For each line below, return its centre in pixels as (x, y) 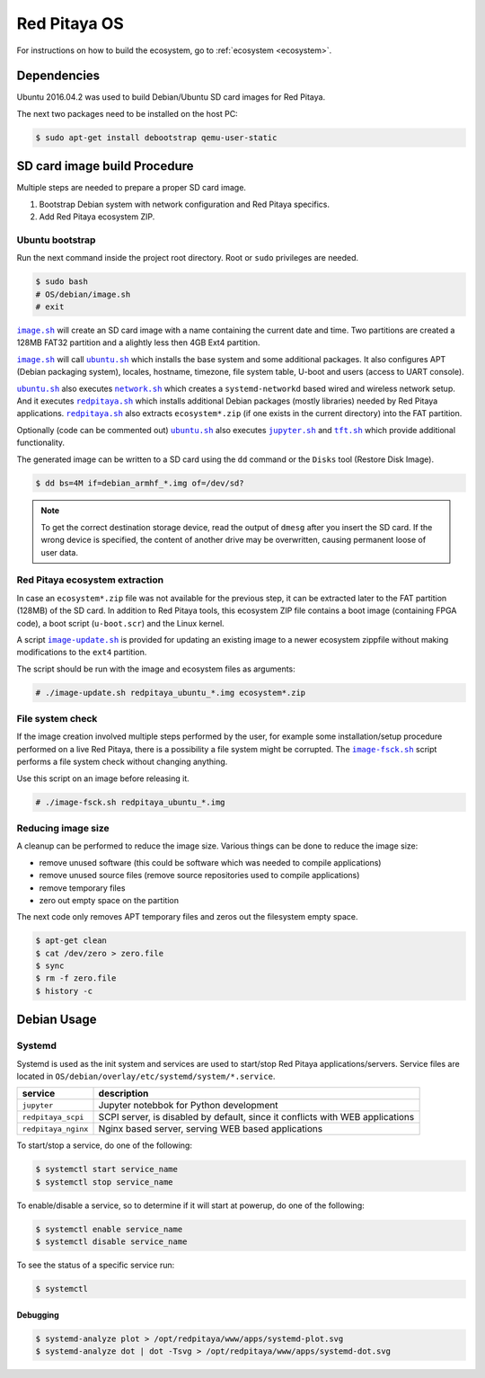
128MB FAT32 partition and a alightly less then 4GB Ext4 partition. (138, 342)
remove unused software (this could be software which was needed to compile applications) (210, 862)
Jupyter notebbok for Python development (188, 1106)
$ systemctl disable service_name (111, 1242)
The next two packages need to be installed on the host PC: (127, 113)
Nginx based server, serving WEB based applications (211, 1129)
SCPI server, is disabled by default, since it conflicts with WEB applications (256, 1117)
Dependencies (58, 76)
